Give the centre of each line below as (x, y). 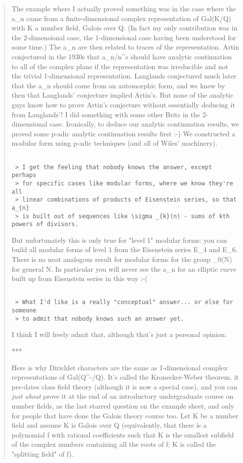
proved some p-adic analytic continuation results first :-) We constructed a (123, 133)
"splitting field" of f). (42, 453)
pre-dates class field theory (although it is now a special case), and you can (124, 386)
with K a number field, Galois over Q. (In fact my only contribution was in (124, 28)
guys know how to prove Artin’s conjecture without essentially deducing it (123, 104)
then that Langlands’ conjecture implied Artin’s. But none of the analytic (122, 95)
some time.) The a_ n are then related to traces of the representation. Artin (125, 47)
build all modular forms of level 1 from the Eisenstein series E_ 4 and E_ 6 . (124, 249)
